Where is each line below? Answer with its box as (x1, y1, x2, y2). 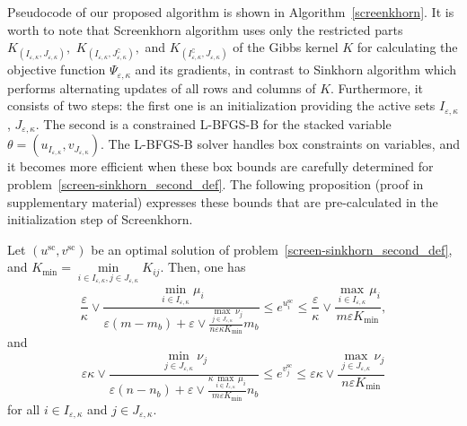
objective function (7, 60, 106, 79)
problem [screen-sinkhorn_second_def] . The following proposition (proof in (7, 174, 424, 193)
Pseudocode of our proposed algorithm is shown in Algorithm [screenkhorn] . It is (7, 3, 454, 21)
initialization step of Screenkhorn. (7, 210, 193, 229)
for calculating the (357, 38, 458, 57)
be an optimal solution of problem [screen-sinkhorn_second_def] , (91, 239, 453, 258)
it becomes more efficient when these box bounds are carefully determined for (7, 157, 434, 176)
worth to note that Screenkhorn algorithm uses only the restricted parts (7, 20, 403, 39)
